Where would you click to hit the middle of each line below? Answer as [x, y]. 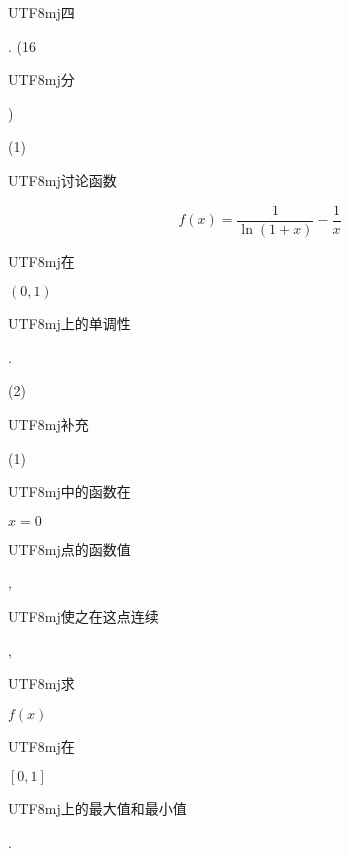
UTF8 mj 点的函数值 [69, 548]
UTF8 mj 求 [41, 683]
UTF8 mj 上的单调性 [69, 323]
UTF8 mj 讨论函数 [62, 179]
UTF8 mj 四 [41, 12]
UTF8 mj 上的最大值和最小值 [97, 808]
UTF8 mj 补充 [48, 424]
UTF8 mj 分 [41, 79]
